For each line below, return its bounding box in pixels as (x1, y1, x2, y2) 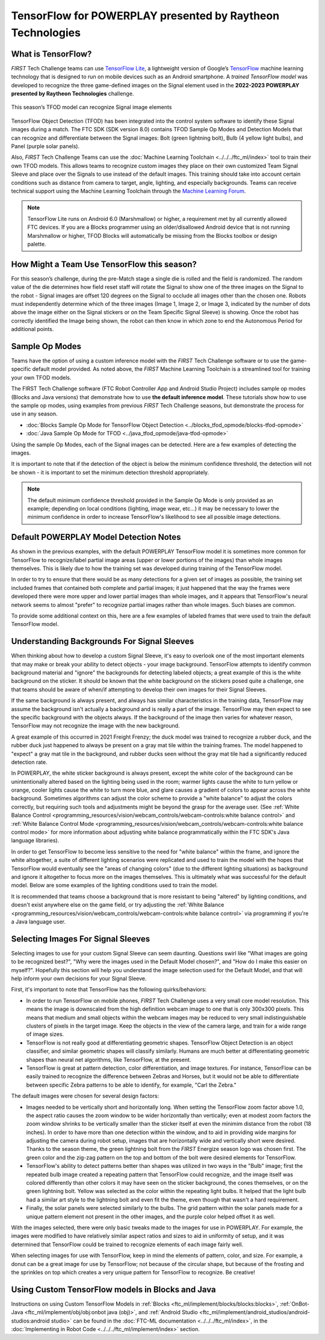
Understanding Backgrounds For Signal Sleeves (11, 636, 194, 647)
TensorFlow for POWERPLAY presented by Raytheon (11, 9, 280, 22)
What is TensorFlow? (11, 49, 92, 59)
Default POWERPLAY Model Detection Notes (11, 532, 181, 542)
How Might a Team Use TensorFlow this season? (11, 259, 197, 269)
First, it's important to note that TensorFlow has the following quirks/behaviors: (11, 986, 207, 993)
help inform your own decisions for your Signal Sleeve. (11, 975, 147, 982)
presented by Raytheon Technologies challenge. (11, 90, 134, 98)
